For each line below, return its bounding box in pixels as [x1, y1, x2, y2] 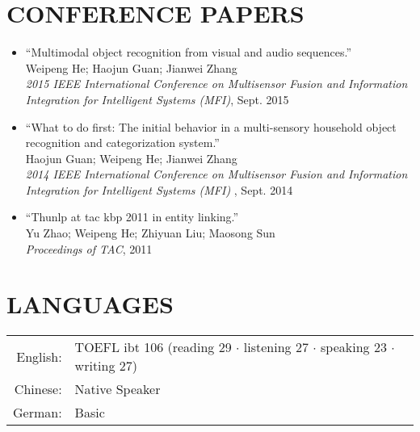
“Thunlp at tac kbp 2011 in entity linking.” [25, 208, 239, 225]
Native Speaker [74, 380, 161, 399]
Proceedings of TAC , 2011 [25, 240, 153, 257]
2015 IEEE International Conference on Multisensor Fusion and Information [25, 75, 408, 92]
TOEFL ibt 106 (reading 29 [74, 338, 232, 357]
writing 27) [74, 356, 138, 375]
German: [13, 403, 62, 422]
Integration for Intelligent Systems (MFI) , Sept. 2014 [25, 181, 293, 198]
